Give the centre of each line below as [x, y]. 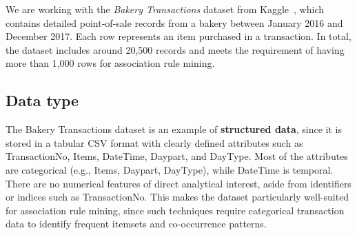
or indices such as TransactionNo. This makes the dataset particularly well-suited [177, 197]
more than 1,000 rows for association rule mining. [110, 63]
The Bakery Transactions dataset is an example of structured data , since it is [174, 129]
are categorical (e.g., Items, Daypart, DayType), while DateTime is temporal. [170, 169]
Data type [42, 100]
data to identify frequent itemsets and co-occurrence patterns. [136, 224]
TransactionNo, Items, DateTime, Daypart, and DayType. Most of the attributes [177, 156]
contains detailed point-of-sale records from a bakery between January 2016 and [174, 22]
